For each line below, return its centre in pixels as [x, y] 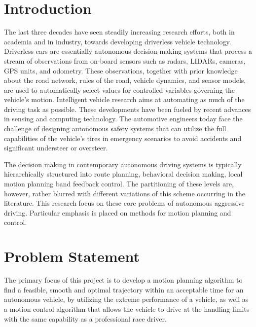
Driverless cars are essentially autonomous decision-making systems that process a [128, 51]
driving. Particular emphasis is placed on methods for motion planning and [118, 212]
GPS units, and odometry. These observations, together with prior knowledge [121, 70]
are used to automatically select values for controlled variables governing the [119, 90]
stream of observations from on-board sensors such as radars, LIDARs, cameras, [125, 60]
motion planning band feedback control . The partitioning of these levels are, [119, 184]
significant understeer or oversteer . [56, 148]
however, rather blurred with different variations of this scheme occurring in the [125, 193]
